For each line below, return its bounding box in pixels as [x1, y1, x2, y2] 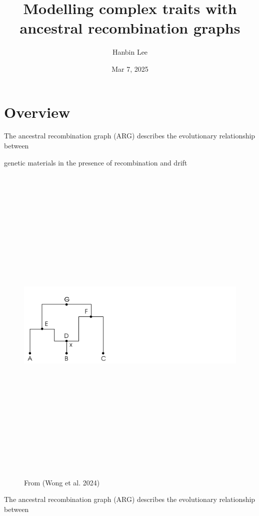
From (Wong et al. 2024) [24, 477, 100, 487]
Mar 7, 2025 [111, 63, 148, 74]
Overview [4, 101, 70, 122]
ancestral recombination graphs [19, 18, 240, 38]
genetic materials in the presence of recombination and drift [4, 157, 187, 167]
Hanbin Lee [112, 47, 148, 57]
